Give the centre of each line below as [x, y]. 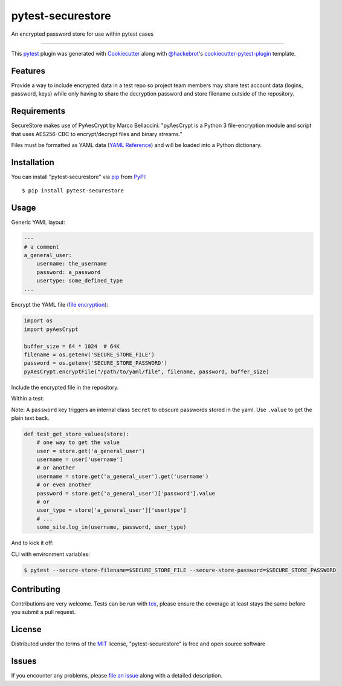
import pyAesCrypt [51, 329]
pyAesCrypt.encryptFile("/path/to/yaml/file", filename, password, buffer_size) [147, 371]
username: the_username [72, 264]
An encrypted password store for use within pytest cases [82, 34]
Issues [24, 661]
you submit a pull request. [44, 612]
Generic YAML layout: [38, 222]
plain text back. [30, 418]
